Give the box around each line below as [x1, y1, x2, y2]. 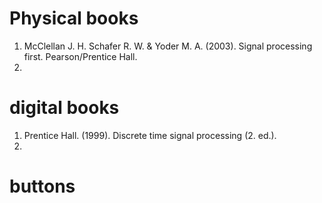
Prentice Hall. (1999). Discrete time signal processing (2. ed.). [23, 129, 277, 141]
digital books [9, 97, 120, 119]
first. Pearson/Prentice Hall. [23, 50, 138, 62]
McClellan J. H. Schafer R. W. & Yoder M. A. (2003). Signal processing [23, 40, 313, 52]
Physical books [9, 7, 139, 30]
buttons [9, 175, 76, 198]
